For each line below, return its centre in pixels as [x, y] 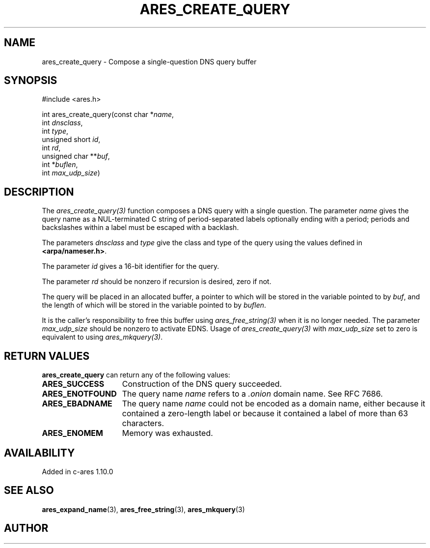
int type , [55, 131]
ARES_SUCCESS [73, 384]
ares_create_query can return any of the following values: [136, 375]
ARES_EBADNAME [77, 404]
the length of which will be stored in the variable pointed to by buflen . [154, 305]
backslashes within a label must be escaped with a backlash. [140, 228]
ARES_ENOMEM [72, 433]
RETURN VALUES [47, 356]
